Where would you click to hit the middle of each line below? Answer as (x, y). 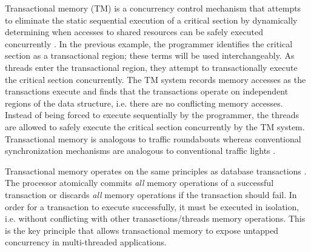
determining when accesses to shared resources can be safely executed (134, 32)
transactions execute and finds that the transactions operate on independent (147, 91)
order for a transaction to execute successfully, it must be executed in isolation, (152, 206)
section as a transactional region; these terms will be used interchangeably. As (150, 55)
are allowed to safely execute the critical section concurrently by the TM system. (155, 126)
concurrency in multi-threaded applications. (86, 242)
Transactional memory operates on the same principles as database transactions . (156, 171)
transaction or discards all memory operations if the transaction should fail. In (151, 194)
